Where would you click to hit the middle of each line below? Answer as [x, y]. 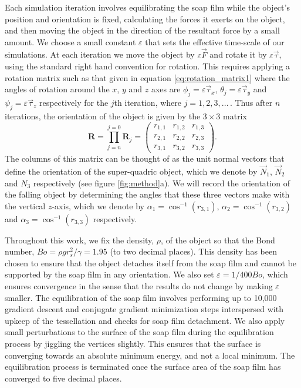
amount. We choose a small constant [70, 41]
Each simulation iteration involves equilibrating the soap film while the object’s [147, 7]
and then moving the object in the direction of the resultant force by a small [142, 30]
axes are [166, 89]
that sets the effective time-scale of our [215, 41]
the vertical [25, 205]
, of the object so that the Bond [218, 240]
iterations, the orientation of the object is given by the [103, 116]
